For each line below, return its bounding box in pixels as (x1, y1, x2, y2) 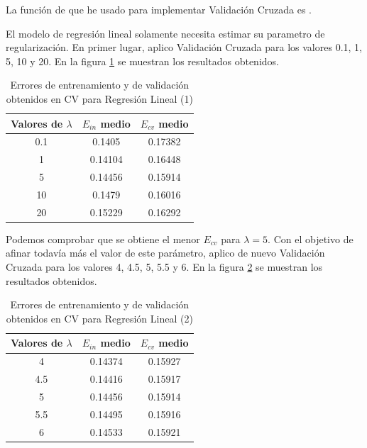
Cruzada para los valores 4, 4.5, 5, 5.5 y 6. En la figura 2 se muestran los (6, 259, 323, 274)
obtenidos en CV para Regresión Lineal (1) (6, 91, 193, 106)
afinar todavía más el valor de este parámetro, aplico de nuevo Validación (6, 245, 325, 260)
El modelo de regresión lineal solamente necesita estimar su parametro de (6, 26, 325, 40)
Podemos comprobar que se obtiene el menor (6, 231, 200, 246)
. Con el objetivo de (268, 231, 354, 246)
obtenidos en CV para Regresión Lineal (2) (6, 310, 193, 325)
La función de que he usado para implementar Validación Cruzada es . (6, 2, 312, 16)
